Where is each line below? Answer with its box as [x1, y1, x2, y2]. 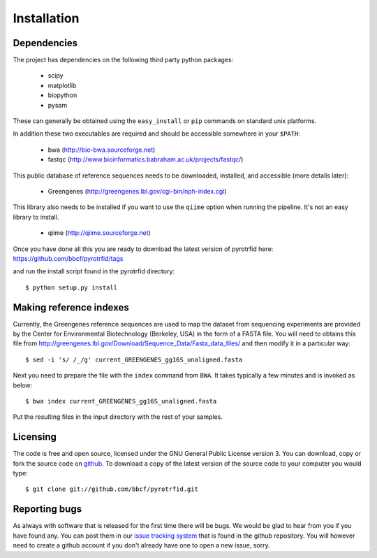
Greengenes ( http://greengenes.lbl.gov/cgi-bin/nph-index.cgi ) [47, 187, 227, 195]
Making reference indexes [13, 301, 129, 313]
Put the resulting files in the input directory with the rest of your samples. [13, 413, 223, 421]
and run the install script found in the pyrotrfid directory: [13, 267, 175, 276]
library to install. [13, 213, 59, 221]
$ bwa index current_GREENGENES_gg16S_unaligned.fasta [25, 397, 217, 405]
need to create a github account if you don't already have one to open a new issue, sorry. [13, 541, 270, 550]
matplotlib [47, 81, 77, 90]
